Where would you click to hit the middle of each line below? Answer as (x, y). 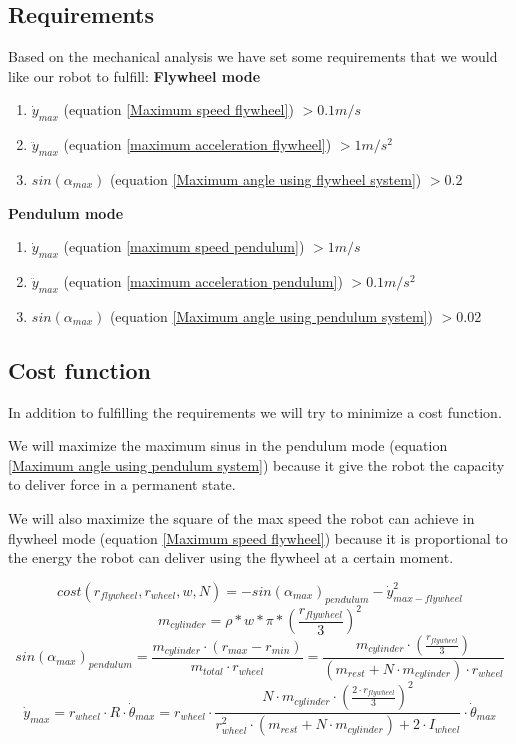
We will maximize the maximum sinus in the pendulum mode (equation (228, 445)
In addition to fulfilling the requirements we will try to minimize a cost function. (255, 411)
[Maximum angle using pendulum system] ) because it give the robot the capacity (256, 464)
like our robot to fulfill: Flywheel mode (134, 75)
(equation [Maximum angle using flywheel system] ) (265, 178)
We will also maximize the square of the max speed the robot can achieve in (241, 517)
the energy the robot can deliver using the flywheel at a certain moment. (231, 557)
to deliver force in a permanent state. (122, 484)
